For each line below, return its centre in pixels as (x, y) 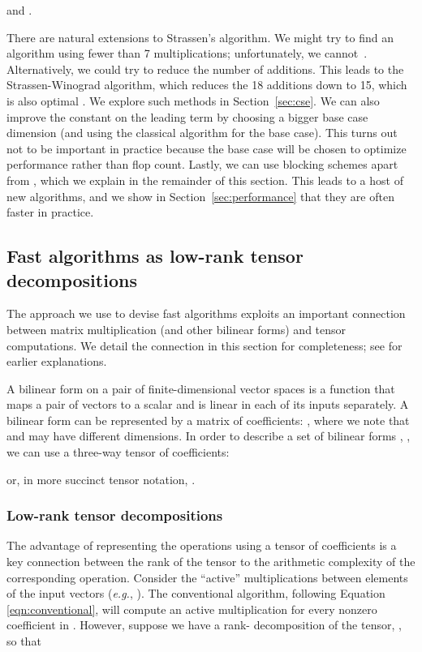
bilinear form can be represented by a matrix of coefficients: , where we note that (208, 420)
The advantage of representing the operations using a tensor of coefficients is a (202, 545)
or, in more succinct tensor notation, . (101, 479)
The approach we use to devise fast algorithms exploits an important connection (206, 313)
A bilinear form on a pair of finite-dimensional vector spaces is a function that (201, 388)
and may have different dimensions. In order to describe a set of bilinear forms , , (209, 436)
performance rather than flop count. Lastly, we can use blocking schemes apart (202, 164)
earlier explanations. (57, 361)
